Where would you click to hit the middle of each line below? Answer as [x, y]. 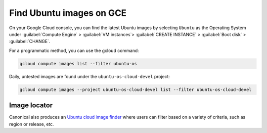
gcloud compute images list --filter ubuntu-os [78, 64]
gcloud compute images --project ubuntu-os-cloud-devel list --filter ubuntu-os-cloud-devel [135, 89]
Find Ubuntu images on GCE [68, 13]
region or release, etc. [32, 124]
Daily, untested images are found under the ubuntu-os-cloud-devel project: [89, 76]
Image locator [31, 106]
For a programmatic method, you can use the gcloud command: [74, 50]
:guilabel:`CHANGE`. [30, 42]
